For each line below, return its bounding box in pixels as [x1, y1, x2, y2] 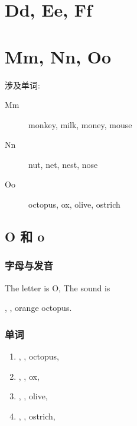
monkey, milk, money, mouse [28, 118, 132, 131]
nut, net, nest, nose [28, 158, 98, 170]
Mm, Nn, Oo [5, 44, 112, 68]
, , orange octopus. [5, 301, 72, 314]
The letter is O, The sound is [5, 281, 110, 294]
